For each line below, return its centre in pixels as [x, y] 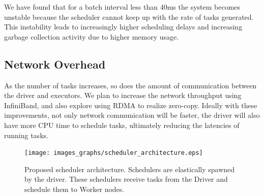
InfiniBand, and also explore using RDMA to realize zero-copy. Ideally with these [131, 105]
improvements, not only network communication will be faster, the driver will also [132, 115]
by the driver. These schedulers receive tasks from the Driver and [126, 179]
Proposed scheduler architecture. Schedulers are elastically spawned [130, 169]
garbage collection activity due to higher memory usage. [92, 36]
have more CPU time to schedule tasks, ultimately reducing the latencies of [122, 125]
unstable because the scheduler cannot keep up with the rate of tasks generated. [129, 17]
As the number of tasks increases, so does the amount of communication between [130, 85]
